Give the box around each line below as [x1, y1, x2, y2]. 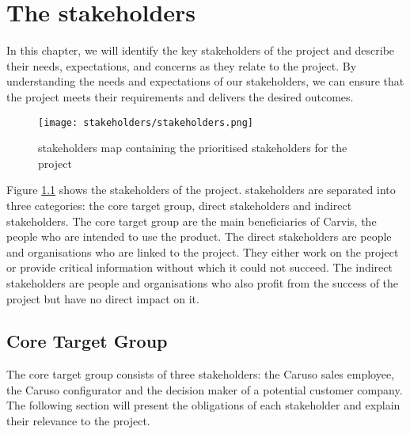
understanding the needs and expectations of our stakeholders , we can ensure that [6, 73, 404, 89]
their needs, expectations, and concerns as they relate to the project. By [6, 57, 357, 74]
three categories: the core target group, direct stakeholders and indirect [6, 196, 352, 213]
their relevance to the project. [6, 413, 150, 429]
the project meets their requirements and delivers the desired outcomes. [6, 88, 354, 105]
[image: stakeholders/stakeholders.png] [38, 116, 254, 128]
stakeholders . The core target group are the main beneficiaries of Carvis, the [6, 212, 377, 229]
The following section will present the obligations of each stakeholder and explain [6, 397, 401, 413]
